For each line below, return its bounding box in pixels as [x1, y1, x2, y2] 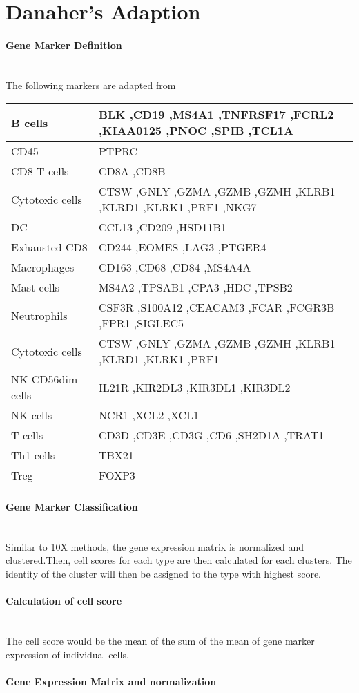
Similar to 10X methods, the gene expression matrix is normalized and [6, 539, 304, 553]
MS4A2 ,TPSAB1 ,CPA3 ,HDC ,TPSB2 [98, 279, 293, 296]
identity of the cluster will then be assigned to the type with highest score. [6, 566, 322, 580]
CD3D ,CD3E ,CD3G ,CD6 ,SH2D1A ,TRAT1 [98, 427, 324, 444]
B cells [11, 114, 48, 131]
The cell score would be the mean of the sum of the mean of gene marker [6, 633, 315, 647]
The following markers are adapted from [6, 77, 176, 92]
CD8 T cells [11, 163, 69, 180]
